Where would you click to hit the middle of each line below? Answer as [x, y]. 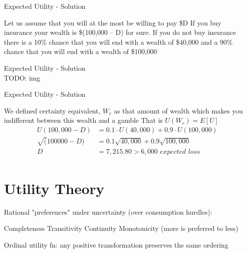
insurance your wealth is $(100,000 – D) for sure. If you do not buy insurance [120, 32]
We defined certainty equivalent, [52, 110]
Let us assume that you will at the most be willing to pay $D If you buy [113, 22]
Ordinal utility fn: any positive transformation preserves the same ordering [116, 244]
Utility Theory [54, 188]
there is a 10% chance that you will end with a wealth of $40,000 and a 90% [118, 42]
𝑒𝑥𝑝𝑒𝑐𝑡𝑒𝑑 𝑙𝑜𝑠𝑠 [180, 152]
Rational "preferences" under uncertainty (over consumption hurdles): [108, 211]
